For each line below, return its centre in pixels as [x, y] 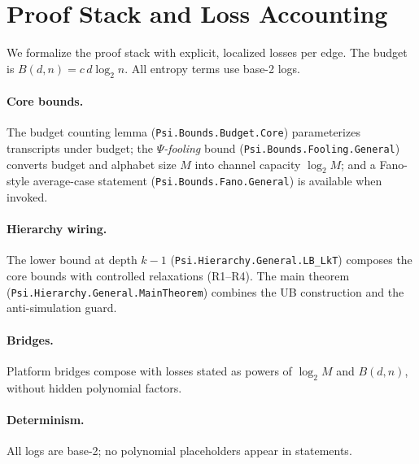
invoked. [27, 197]
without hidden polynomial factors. [94, 387]
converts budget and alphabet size [92, 164]
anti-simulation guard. [62, 308]
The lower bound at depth [72, 260]
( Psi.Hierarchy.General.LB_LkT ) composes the [291, 260]
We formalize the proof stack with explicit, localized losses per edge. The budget [207, 52]
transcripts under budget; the [80, 147]
